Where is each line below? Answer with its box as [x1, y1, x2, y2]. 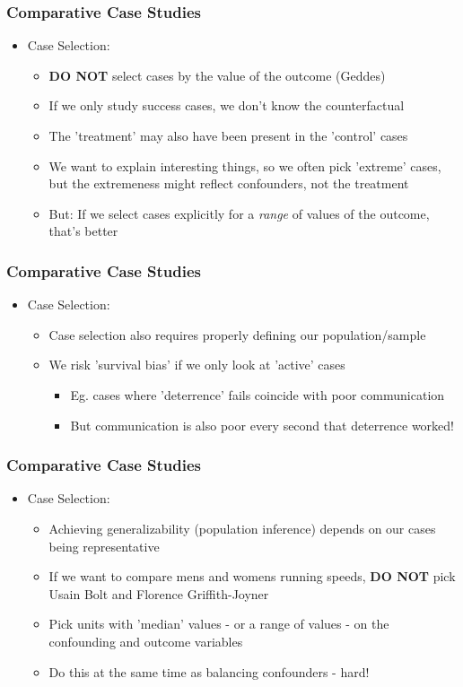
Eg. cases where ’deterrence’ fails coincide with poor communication [70, 385, 445, 404]
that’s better [48, 222, 118, 240]
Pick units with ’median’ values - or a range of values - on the [48, 614, 389, 633]
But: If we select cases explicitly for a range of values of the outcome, [48, 204, 430, 222]
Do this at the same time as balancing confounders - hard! [48, 662, 370, 681]
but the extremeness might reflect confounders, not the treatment [48, 174, 409, 193]
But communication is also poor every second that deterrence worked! [70, 415, 454, 434]
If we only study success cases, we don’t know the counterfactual [48, 96, 405, 115]
